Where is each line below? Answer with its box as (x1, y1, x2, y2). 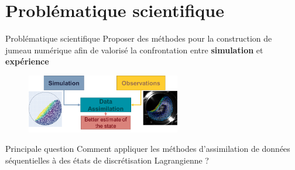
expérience (5, 55, 49, 67)
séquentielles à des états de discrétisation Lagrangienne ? (5, 154, 209, 166)
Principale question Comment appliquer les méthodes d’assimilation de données (5, 142, 290, 155)
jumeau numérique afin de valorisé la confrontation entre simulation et (5, 43, 263, 56)
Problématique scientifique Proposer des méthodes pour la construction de (5, 32, 272, 45)
